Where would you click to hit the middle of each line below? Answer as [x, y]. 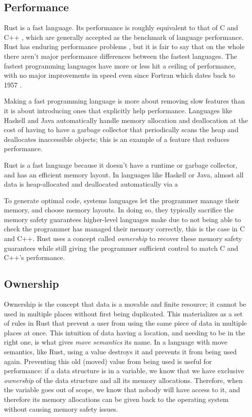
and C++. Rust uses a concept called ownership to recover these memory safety [123, 238]
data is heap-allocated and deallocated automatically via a [91, 184]
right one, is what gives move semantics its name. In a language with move [116, 342]
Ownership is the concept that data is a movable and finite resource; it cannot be [125, 304]
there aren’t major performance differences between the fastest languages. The [121, 56]
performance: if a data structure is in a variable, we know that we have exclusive [124, 371]
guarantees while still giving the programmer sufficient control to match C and [121, 248]
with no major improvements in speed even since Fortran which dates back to [120, 75]
